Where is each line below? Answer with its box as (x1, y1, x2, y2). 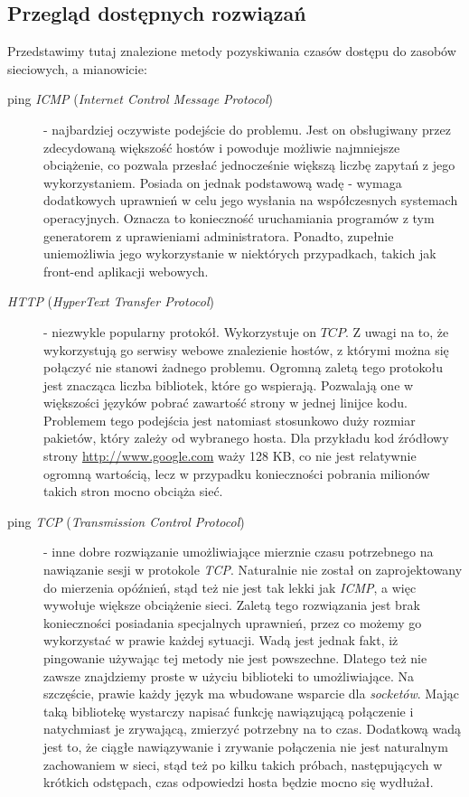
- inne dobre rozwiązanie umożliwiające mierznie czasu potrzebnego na (43, 542, 434, 561)
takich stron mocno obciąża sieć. (43, 482, 223, 501)
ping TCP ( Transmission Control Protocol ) (7, 511, 245, 530)
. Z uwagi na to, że (344, 322, 449, 341)
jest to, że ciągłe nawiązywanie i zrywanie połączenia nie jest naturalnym (43, 736, 448, 755)
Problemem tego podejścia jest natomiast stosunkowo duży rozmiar (43, 410, 416, 429)
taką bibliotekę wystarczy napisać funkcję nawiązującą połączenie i (43, 701, 414, 720)
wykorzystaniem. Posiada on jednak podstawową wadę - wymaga (43, 173, 402, 192)
